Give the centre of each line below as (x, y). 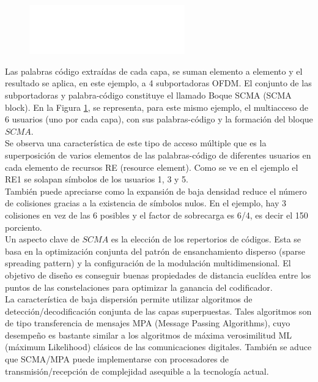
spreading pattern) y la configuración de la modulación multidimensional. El (148, 263)
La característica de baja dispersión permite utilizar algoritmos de (129, 299)
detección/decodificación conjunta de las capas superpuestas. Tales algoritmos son (158, 311)
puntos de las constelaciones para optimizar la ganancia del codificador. (139, 287)
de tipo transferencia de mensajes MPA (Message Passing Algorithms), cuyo (148, 323)
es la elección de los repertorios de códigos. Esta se (206, 239)
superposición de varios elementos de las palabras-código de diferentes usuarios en (158, 155)
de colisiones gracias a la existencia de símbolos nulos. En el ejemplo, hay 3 (146, 203)
